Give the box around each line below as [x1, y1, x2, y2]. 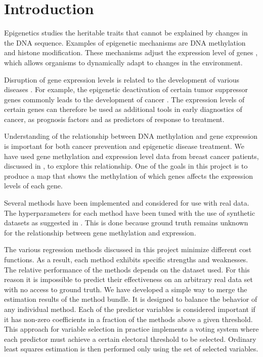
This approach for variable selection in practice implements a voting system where [4, 324, 259, 334]
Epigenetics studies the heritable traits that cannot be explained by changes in [4, 27, 248, 38]
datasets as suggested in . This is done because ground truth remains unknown [4, 217, 248, 228]
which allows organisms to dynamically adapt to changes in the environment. [4, 57, 243, 67]
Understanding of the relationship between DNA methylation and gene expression [4, 131, 258, 141]
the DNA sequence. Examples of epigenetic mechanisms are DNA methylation [4, 37, 246, 48]
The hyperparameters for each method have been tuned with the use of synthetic [4, 207, 255, 218]
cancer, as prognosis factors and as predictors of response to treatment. [4, 113, 225, 124]
